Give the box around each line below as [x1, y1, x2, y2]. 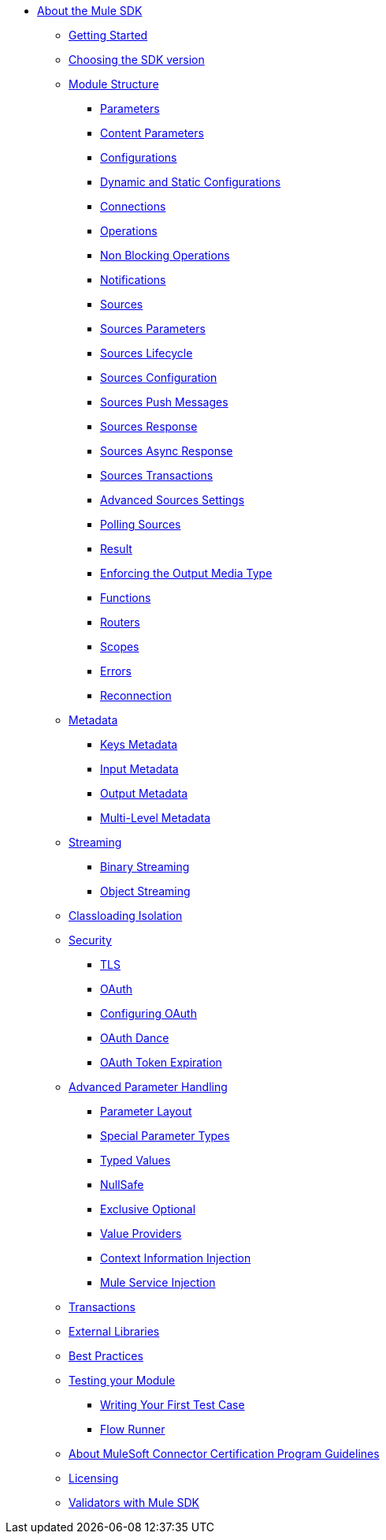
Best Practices [69, 1349, 143, 1362]
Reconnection [100, 689, 172, 702]
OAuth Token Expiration [100, 1056, 222, 1069]
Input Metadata [100, 762, 179, 776]
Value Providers [100, 1227, 182, 1240]
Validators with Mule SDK [69, 1496, 200, 1509]
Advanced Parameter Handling [69, 1080, 228, 1093]
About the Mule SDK [37, 4, 143, 17]
